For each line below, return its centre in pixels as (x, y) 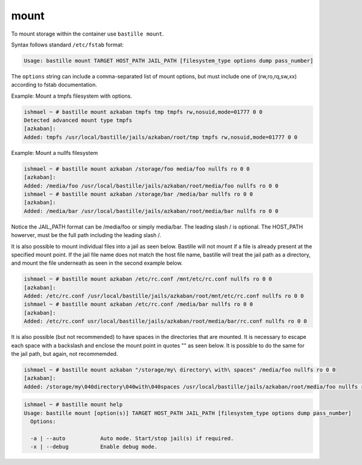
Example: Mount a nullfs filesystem (55, 153)
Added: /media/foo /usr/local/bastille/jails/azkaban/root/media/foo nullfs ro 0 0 (151, 186)
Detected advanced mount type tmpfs (78, 120)
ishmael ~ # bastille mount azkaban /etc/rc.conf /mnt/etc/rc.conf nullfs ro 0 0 (148, 279)
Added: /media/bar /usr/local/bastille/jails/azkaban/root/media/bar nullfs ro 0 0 (151, 211)
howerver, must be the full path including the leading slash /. (86, 235)
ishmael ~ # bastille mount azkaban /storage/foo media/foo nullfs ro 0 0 (137, 169)
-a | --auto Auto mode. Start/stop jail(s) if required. (132, 438)
